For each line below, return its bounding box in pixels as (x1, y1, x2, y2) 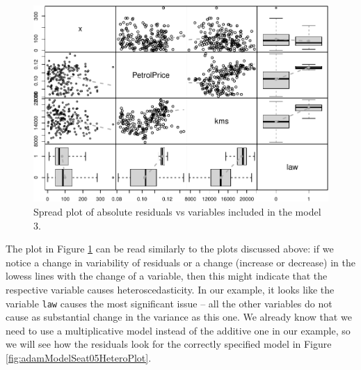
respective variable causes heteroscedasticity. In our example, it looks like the (6, 282, 335, 296)
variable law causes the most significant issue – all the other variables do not (6, 296, 332, 310)
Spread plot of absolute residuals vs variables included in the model (33, 204, 321, 218)
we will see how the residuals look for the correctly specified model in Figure (6, 337, 332, 351)
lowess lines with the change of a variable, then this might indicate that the (6, 268, 328, 283)
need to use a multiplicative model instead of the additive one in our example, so (6, 323, 351, 337)
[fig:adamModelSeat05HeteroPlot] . (6, 350, 152, 364)
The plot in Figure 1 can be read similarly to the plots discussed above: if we (6, 241, 334, 256)
